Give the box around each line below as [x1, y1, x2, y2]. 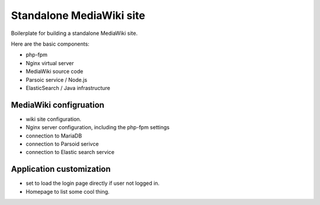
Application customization [11, 164, 111, 174]
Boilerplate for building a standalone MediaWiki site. [11, 30, 138, 37]
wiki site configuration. [25, 116, 82, 123]
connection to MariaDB [25, 132, 82, 139]
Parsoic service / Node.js [25, 76, 88, 83]
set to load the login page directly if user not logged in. [25, 180, 160, 187]
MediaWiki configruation [11, 100, 105, 110]
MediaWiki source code [25, 68, 84, 75]
